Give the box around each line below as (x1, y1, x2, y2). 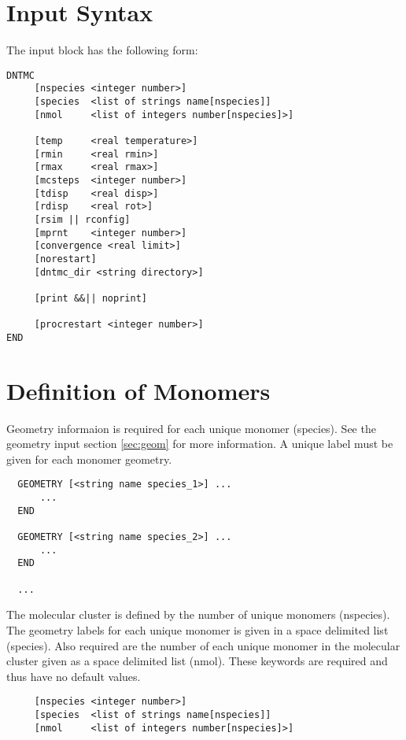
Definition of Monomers (6, 374, 271, 406)
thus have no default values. (6, 668, 141, 684)
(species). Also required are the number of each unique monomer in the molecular (6, 637, 400, 653)
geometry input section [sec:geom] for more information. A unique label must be (6, 435, 393, 452)
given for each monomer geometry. (6, 450, 172, 467)
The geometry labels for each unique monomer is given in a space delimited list (6, 621, 389, 638)
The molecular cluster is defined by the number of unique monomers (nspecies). (6, 606, 390, 623)
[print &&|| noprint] (34, 292, 147, 304)
